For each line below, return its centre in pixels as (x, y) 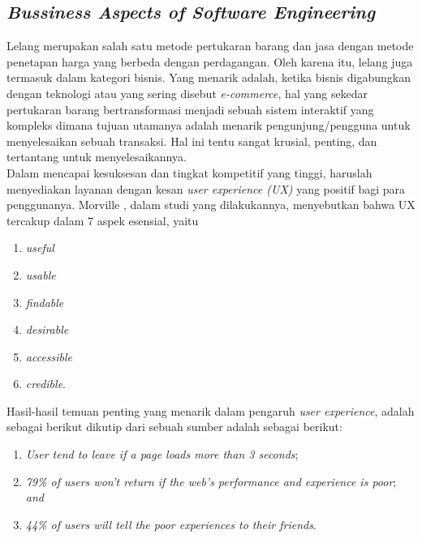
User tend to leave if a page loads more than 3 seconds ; (162, 454)
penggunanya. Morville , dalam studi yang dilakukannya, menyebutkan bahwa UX (211, 205)
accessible (49, 356)
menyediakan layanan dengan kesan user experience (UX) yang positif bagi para (206, 188)
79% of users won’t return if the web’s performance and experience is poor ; (211, 481)
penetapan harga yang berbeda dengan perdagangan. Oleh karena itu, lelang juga (210, 61)
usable (41, 274)
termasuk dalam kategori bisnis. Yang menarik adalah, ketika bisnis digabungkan (209, 77)
